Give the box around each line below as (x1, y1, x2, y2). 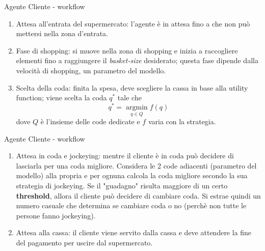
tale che (117, 92, 142, 103)
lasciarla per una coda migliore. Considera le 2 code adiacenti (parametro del (16, 160, 257, 171)
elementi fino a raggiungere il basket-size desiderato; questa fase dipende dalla (16, 55, 258, 66)
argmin (125, 103, 148, 111)
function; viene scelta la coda (16, 92, 107, 103)
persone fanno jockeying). (16, 210, 96, 220)
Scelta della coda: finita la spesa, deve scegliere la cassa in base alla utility (16, 82, 248, 93)
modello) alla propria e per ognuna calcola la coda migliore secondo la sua (16, 170, 248, 181)
